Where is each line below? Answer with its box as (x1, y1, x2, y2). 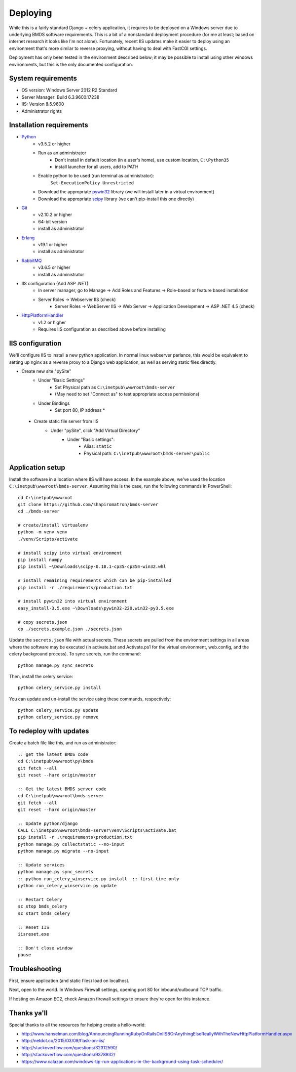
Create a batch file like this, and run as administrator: (9, 740, 117, 746)
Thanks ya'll (9, 1009, 48, 1017)
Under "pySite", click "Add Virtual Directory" (50, 428, 140, 433)
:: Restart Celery (18, 897, 63, 902)
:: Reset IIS (18, 924, 49, 930)
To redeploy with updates (9, 727, 89, 735)
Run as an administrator (38, 150, 86, 156)
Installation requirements (9, 121, 88, 129)
